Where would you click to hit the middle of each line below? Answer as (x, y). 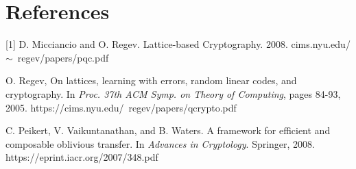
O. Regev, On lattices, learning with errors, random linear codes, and (151, 80)
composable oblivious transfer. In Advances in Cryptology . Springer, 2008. (161, 143)
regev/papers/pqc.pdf (63, 57)
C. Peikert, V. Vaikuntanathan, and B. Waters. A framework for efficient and (168, 130)
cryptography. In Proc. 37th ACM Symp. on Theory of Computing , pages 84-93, (173, 93)
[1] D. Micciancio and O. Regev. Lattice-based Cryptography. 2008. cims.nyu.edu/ (178, 44)
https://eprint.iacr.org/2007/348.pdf (82, 157)
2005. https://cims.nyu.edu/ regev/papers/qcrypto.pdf (121, 107)
